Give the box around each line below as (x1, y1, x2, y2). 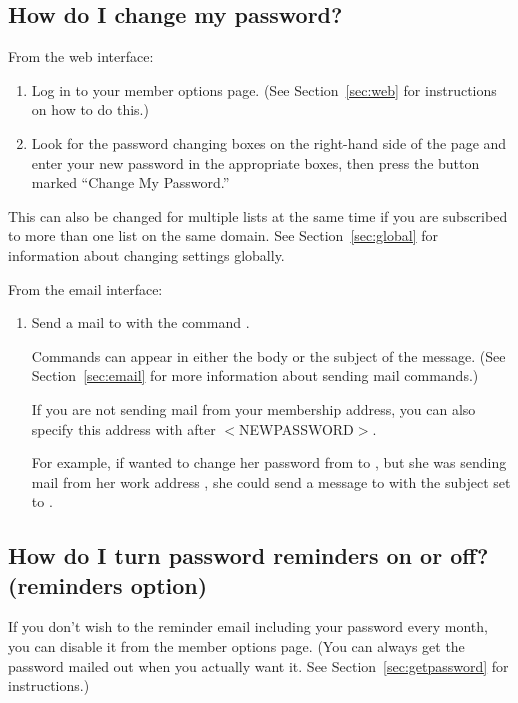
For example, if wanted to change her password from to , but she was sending (31, 452, 507, 473)
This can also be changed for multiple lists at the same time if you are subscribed (8, 205, 508, 226)
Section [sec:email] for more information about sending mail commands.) (31, 365, 479, 386)
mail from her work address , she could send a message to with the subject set (31, 471, 511, 492)
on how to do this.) (31, 99, 149, 120)
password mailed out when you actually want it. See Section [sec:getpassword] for (8, 655, 509, 676)
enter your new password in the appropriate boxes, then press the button (31, 152, 480, 173)
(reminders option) (8, 569, 208, 600)
